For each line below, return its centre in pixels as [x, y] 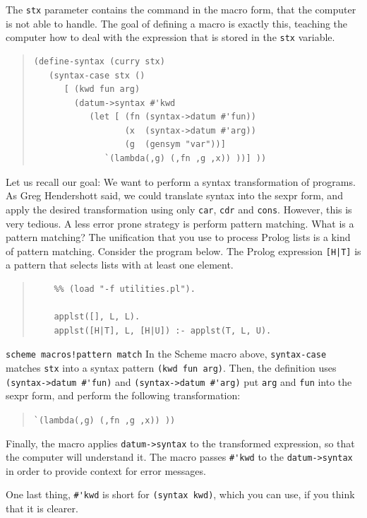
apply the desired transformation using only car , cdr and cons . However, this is [179, 209]
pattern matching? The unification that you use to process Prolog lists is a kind [178, 237]
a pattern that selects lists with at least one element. [120, 265]
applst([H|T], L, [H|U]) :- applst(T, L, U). [163, 330]
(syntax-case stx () [97, 75]
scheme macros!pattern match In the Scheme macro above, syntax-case [166, 354]
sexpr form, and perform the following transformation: [123, 395]
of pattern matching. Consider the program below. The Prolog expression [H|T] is [183, 251]
